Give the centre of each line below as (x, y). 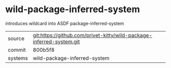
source (16, 38)
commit (17, 50)
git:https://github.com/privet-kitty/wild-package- (93, 35)
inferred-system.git (56, 42)
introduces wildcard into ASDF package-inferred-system (65, 23)
